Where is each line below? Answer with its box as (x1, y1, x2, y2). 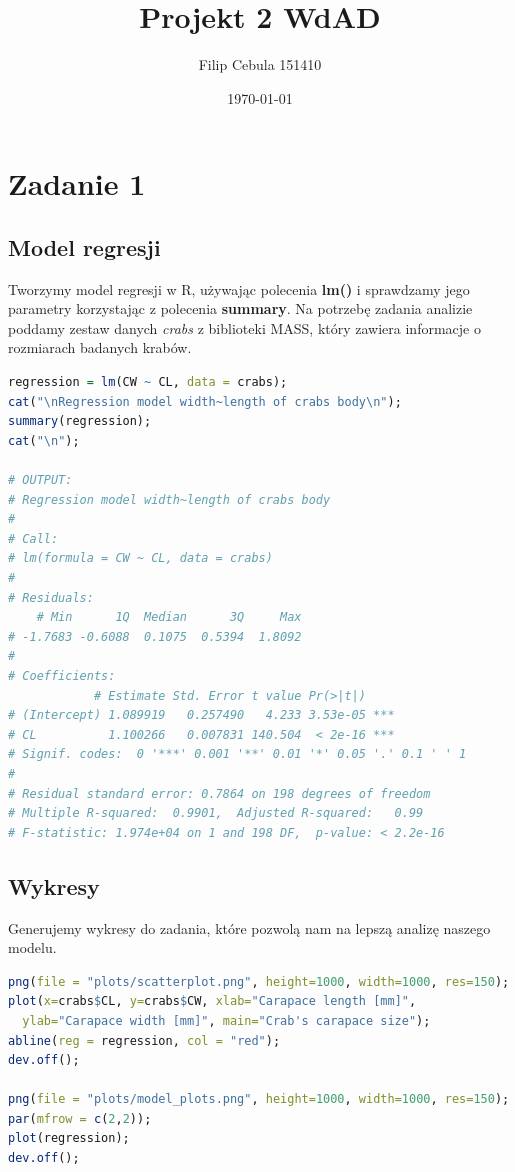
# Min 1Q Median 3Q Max (36, 610, 302, 625)
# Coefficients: (8, 668, 116, 683)
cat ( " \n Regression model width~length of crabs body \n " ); (8, 394, 402, 409)
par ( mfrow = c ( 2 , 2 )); (8, 1111, 152, 1126)
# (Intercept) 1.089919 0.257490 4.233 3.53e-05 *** (8, 708, 395, 723)
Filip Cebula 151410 (198, 54, 322, 75)
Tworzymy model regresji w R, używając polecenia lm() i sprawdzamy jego (8, 278, 470, 299)
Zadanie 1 (8, 163, 146, 204)
